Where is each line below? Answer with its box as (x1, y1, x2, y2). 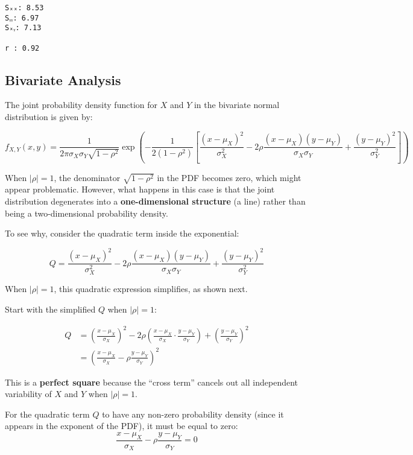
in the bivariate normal (194, 98, 280, 111)
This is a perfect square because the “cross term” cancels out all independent (5, 375, 298, 388)
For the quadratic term (5, 407, 90, 420)
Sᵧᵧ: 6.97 (5, 13, 39, 22)
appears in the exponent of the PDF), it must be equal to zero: (5, 419, 238, 432)
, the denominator (54, 171, 121, 183)
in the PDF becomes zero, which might (157, 171, 301, 183)
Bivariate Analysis (5, 70, 121, 89)
